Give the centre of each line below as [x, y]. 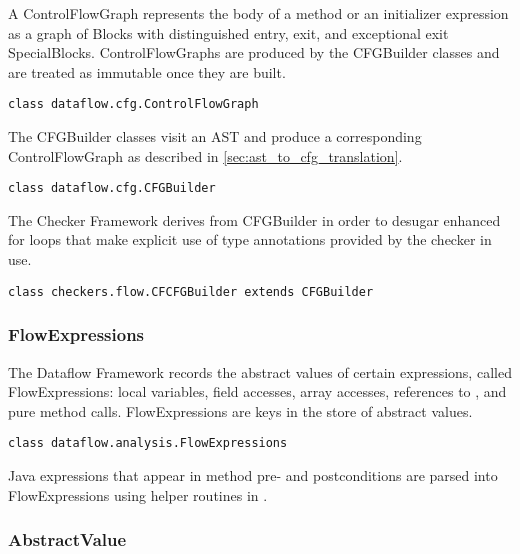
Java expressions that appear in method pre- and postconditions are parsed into [253, 474]
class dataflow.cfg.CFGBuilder [112, 188]
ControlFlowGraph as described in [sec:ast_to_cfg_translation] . [205, 155]
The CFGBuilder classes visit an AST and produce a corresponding [215, 136]
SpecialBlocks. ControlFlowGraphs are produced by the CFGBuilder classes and [254, 52]
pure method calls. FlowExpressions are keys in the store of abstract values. [240, 410]
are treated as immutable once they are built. [147, 71]
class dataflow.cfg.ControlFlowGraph [133, 104]
